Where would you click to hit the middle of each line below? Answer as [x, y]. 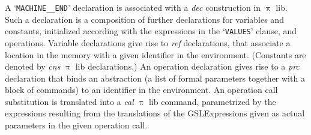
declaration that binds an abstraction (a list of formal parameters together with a [155, 78]
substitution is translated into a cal [69, 101]
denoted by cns [33, 66]
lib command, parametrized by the [213, 101]
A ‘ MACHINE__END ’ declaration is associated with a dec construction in [133, 7]
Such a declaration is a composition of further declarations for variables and [144, 19]
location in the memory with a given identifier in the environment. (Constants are [155, 54]
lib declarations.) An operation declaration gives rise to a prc [187, 66]
